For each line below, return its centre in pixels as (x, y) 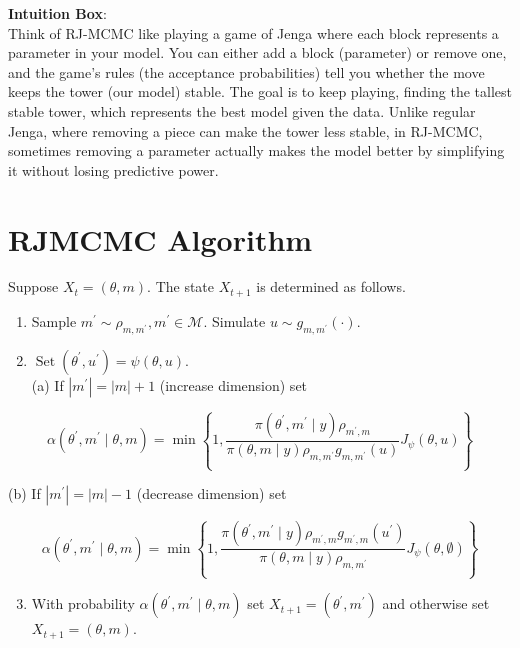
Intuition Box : (57, 13)
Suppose (33, 286)
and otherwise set (436, 603)
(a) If (47, 384)
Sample (54, 320)
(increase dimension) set (233, 384)
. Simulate (234, 320)
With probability (83, 603)
